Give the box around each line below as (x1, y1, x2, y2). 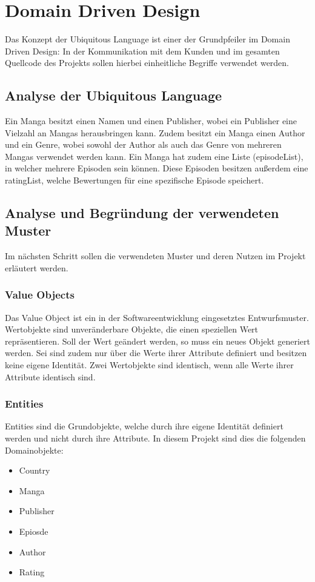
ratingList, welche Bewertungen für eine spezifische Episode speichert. (5, 174, 264, 187)
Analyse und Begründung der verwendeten (5, 203, 279, 222)
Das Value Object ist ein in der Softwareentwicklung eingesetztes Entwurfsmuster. (5, 311, 309, 323)
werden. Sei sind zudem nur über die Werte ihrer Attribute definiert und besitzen (5, 346, 307, 359)
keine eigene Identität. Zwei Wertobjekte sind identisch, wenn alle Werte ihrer (5, 359, 294, 371)
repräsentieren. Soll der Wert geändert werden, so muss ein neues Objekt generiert (5, 334, 310, 347)
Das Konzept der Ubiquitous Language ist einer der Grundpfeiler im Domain (5, 33, 290, 45)
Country (19, 464, 50, 477)
